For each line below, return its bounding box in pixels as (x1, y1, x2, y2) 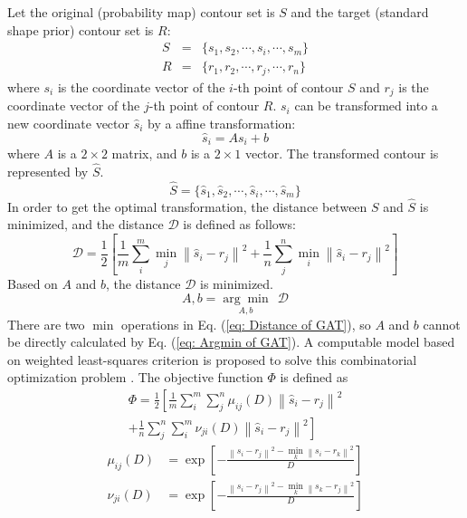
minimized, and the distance (7, 215, 164, 234)
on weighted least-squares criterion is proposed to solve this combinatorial (7, 350, 417, 369)
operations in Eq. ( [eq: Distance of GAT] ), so (121, 314, 371, 333)
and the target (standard (291, 3, 429, 21)
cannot (423, 314, 461, 333)
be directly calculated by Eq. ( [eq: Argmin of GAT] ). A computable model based (7, 332, 455, 351)
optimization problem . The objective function (7, 368, 263, 387)
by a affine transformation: (148, 113, 296, 132)
